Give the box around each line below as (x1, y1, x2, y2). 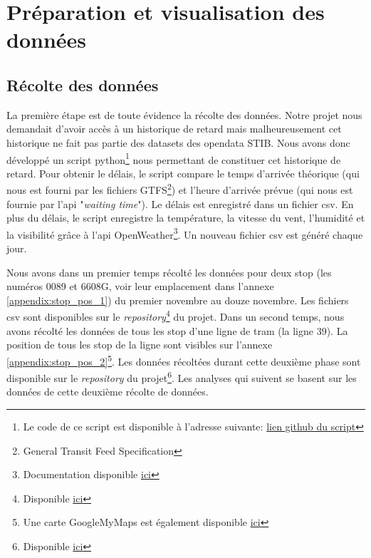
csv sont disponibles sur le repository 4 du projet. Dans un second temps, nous (6, 307, 345, 324)
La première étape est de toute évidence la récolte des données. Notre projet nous (6, 107, 362, 122)
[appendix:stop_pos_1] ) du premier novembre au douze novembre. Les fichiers (6, 292, 349, 307)
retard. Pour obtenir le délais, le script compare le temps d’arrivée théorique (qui (6, 165, 360, 180)
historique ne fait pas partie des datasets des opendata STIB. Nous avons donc (6, 135, 350, 150)
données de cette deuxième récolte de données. (6, 384, 209, 399)
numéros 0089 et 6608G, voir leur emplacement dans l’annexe (6, 279, 274, 294)
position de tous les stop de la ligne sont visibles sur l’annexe (6, 337, 273, 352)
